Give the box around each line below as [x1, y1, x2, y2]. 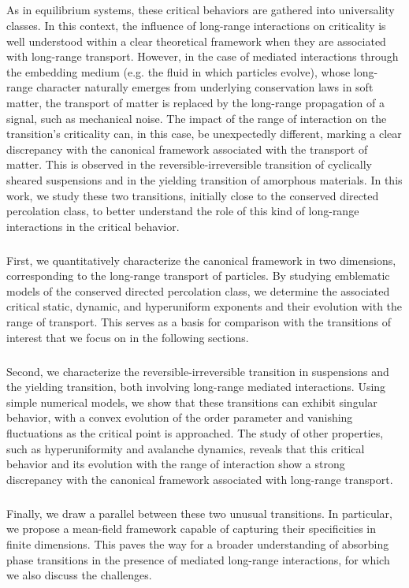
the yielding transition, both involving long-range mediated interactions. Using [6, 378, 386, 395]
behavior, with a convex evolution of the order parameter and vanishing [6, 409, 353, 426]
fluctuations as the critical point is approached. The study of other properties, [6, 424, 384, 441]
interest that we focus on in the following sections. [6, 329, 249, 345]
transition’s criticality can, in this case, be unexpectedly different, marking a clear [6, 125, 402, 142]
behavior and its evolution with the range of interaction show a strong [6, 456, 345, 472]
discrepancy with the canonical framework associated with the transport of [6, 140, 368, 157]
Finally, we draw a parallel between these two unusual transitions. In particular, [6, 504, 392, 521]
